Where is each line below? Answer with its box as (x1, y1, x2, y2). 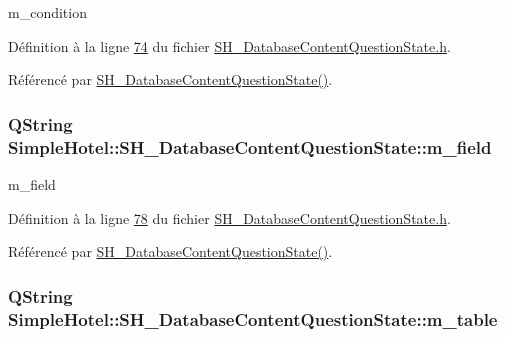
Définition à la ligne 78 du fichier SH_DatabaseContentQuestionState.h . (8, 207, 451, 228)
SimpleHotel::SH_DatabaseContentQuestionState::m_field (8, 134, 492, 159)
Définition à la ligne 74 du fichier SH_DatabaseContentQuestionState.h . (8, 35, 451, 56)
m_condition (8, 2, 87, 22)
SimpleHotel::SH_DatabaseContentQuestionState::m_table (8, 306, 498, 331)
